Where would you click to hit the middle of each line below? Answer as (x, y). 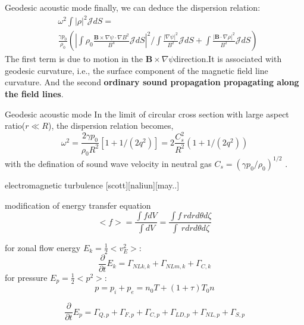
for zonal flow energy (43, 247)
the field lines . (34, 93)
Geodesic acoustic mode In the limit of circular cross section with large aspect (147, 114)
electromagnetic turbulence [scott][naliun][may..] (92, 185)
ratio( (15, 126)
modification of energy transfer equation (78, 205)
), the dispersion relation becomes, (111, 126)
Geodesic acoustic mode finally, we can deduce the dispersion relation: (133, 7)
